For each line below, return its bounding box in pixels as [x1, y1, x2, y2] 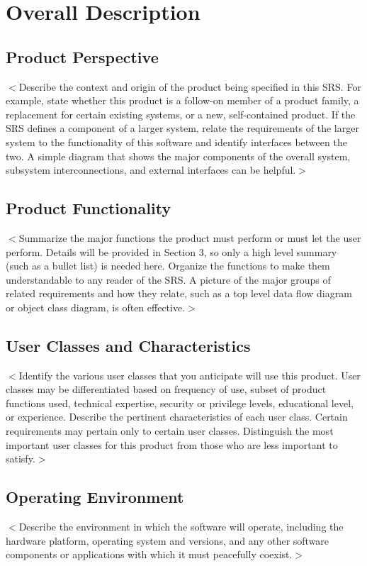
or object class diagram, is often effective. [6, 299, 186, 314]
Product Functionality [6, 197, 171, 219]
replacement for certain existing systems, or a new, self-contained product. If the [6, 106, 356, 121]
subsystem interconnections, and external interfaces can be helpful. [6, 162, 296, 177]
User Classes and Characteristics [6, 334, 251, 356]
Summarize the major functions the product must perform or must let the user [18, 230, 361, 245]
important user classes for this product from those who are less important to [6, 437, 338, 452]
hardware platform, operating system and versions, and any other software [6, 533, 329, 548]
